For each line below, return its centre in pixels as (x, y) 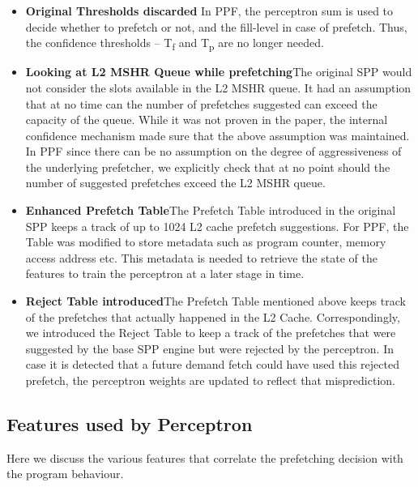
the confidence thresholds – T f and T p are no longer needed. (175, 43)
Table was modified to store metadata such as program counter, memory (206, 242)
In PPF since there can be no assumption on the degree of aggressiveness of (213, 151)
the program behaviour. (65, 474)
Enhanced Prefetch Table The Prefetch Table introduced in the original (211, 210)
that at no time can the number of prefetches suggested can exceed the (201, 103)
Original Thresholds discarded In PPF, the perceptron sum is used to (209, 11)
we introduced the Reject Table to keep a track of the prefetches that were (211, 333)
